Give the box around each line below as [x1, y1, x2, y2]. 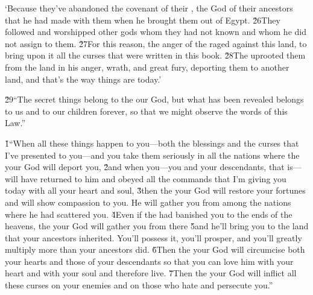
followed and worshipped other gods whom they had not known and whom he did [5, 25, 306, 38]
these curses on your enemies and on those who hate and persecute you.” [5, 279, 273, 291]
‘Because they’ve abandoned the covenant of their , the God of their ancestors [5, 2, 293, 14]
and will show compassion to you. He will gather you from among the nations [5, 195, 291, 208]
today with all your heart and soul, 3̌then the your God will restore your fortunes [5, 184, 306, 197]
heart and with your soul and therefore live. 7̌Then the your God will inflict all [5, 267, 297, 279]
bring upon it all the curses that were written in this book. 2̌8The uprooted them [5, 49, 306, 62]
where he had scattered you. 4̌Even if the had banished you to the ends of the [5, 208, 292, 220]
